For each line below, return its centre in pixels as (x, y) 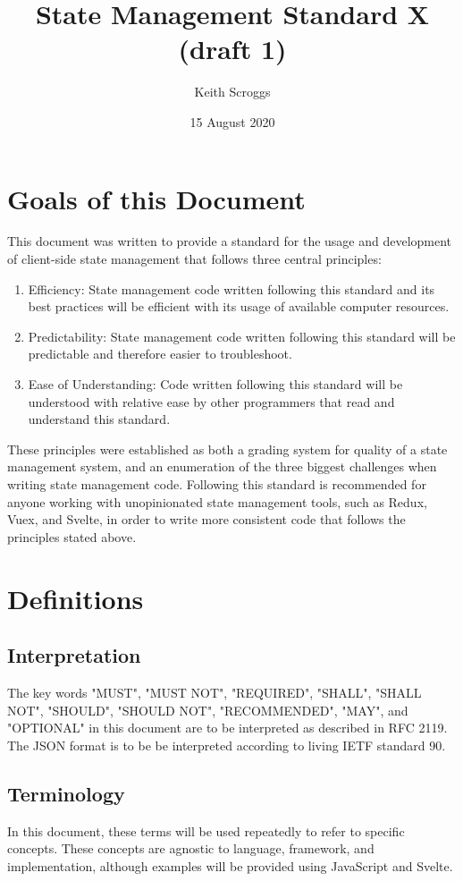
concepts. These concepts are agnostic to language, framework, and (191, 848)
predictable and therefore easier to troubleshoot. (160, 354)
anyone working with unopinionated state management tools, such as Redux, (217, 501)
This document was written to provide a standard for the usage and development (230, 241)
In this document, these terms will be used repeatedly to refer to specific (206, 830)
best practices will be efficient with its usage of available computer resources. (239, 306)
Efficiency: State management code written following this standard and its (231, 288)
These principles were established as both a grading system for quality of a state (227, 449)
